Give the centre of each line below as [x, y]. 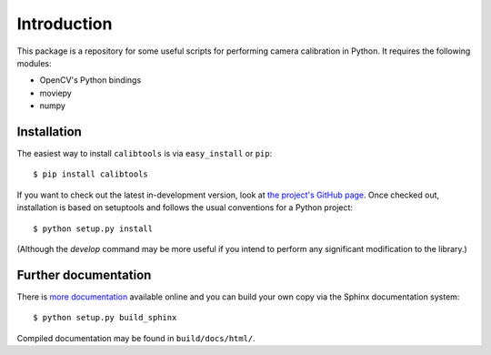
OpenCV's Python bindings [90, 80]
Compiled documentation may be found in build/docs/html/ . [136, 338]
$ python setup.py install [93, 228]
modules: [34, 63]
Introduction [65, 24]
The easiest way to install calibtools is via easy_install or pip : [145, 154]
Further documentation [84, 274]
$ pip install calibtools [91, 174]
